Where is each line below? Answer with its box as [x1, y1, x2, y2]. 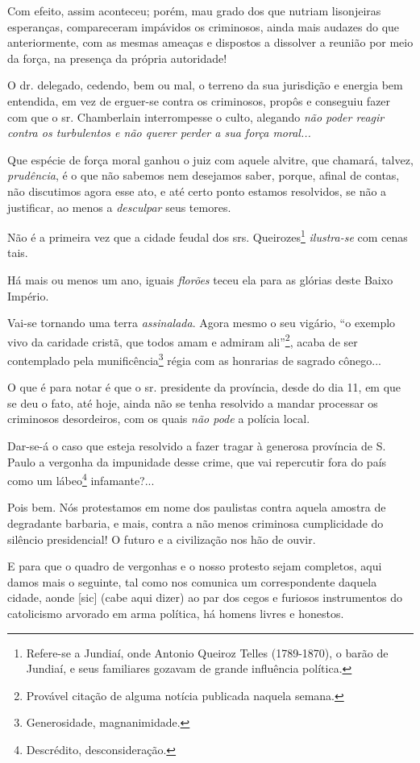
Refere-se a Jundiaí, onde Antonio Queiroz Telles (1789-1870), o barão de [26, 644, 389, 661]
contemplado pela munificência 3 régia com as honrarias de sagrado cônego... [7, 350, 381, 368]
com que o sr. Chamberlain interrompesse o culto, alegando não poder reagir [7, 108, 385, 125]
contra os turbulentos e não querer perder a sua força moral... [7, 124, 311, 141]
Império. [7, 287, 49, 304]
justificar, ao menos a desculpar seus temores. [7, 198, 231, 215]
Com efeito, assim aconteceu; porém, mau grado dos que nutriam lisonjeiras [7, 2, 381, 19]
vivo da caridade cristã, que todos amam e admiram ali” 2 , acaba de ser [7, 330, 358, 350]
